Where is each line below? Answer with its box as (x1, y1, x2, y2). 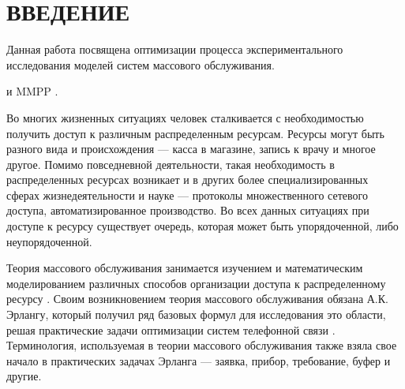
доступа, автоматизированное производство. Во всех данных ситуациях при (6, 202, 369, 219)
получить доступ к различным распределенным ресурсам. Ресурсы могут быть (6, 125, 384, 141)
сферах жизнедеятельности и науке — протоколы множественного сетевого (6, 186, 368, 203)
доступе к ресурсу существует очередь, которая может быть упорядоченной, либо (6, 218, 399, 234)
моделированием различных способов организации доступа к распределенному (6, 275, 386, 291)
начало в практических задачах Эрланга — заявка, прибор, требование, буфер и (6, 352, 391, 368)
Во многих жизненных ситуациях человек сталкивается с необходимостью (6, 109, 364, 125)
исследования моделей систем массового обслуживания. (6, 56, 275, 73)
